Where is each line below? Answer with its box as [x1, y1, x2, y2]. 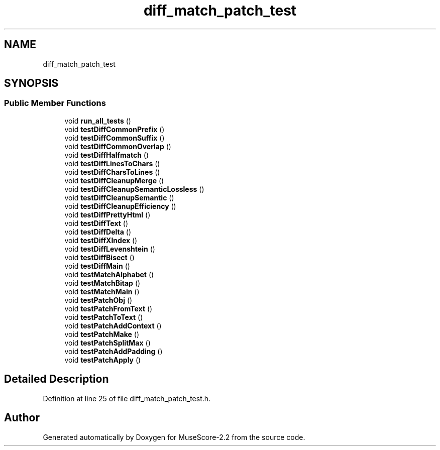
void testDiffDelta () [64, 227, 132, 236]
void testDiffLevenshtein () [64, 244, 155, 253]
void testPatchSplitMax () [64, 338, 151, 347]
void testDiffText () [64, 218, 128, 228]
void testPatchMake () [64, 329, 140, 339]
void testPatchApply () [64, 355, 141, 364]
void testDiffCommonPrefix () [64, 125, 165, 134]
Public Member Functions [4, 98, 106, 108]
